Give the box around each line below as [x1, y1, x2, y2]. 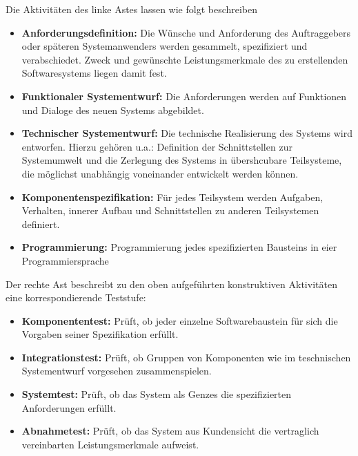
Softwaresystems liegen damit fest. [21, 66, 167, 80]
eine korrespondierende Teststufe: [6, 290, 146, 305]
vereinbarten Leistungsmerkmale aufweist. [21, 437, 199, 451]
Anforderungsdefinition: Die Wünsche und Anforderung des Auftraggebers [21, 25, 351, 39]
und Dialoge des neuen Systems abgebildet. [21, 102, 204, 117]
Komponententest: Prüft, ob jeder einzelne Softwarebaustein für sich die [21, 313, 338, 327]
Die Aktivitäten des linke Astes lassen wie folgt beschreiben [6, 2, 258, 16]
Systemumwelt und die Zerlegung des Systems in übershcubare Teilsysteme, [21, 153, 342, 167]
